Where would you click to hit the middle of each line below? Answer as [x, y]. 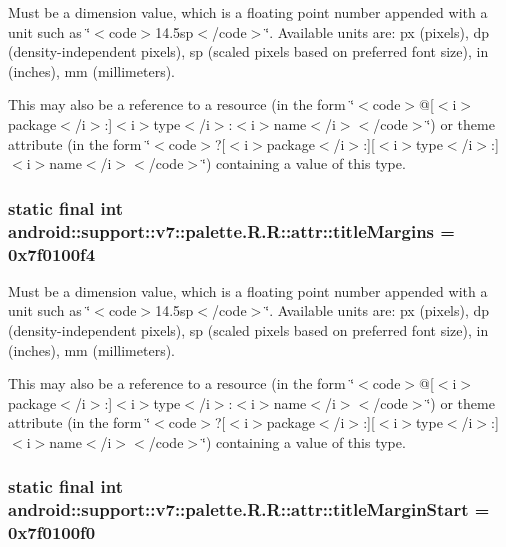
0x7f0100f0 [52, 532]
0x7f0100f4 [52, 253]
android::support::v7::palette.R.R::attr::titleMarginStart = [249, 509]
